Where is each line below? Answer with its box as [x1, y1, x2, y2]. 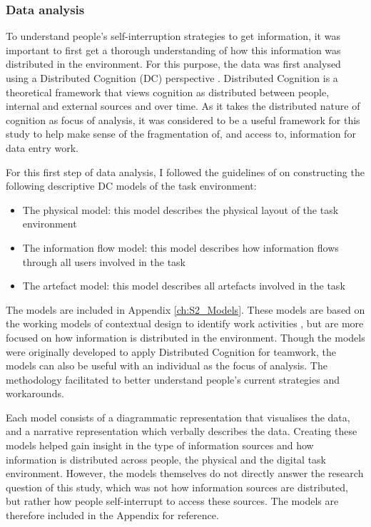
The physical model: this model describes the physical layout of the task [22, 202, 339, 217]
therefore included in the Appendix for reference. [6, 508, 219, 523]
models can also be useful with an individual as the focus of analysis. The [6, 358, 327, 373]
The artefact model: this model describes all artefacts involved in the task [22, 278, 345, 293]
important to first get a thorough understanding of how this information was [6, 42, 341, 57]
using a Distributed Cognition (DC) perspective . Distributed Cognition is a [6, 71, 338, 85]
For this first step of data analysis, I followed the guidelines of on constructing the [6, 164, 365, 179]
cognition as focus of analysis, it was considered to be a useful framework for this [6, 112, 360, 127]
